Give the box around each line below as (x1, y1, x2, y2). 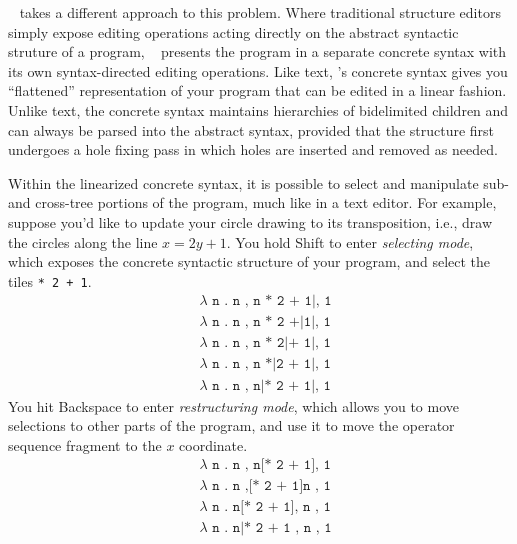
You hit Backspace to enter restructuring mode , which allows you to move (8, 395, 460, 416)
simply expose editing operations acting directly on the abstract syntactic (8, 21, 459, 42)
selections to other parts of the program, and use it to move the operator (8, 415, 455, 436)
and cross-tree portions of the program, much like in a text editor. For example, (8, 192, 497, 213)
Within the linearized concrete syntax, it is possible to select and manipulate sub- (8, 172, 510, 193)
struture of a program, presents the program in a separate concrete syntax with (8, 41, 507, 62)
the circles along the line (8, 231, 158, 252)
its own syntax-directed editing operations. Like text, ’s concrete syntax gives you (8, 60, 508, 81)
